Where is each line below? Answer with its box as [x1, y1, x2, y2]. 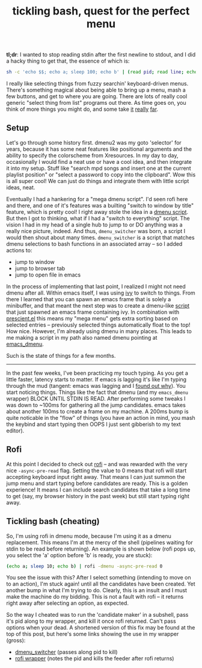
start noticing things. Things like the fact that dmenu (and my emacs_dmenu [6, 389, 188, 396]
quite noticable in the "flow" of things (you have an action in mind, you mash [6, 414, 195, 421]
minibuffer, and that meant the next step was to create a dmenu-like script [6, 302, 190, 309]
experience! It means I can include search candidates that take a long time [6, 486, 191, 493]
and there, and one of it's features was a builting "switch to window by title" [6, 202, 194, 209]
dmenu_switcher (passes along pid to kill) [14, 649, 118, 656]
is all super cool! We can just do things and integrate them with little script [6, 177, 189, 184]
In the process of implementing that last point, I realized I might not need [6, 282, 186, 290]
